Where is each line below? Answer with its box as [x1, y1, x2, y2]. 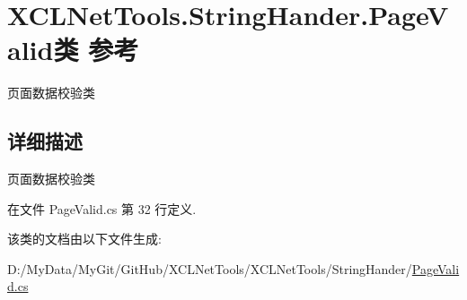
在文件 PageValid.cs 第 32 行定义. [7, 199, 197, 218]
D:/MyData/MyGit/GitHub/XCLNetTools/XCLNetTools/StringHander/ [7, 259, 412, 278]
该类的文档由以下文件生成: [7, 229, 162, 248]
